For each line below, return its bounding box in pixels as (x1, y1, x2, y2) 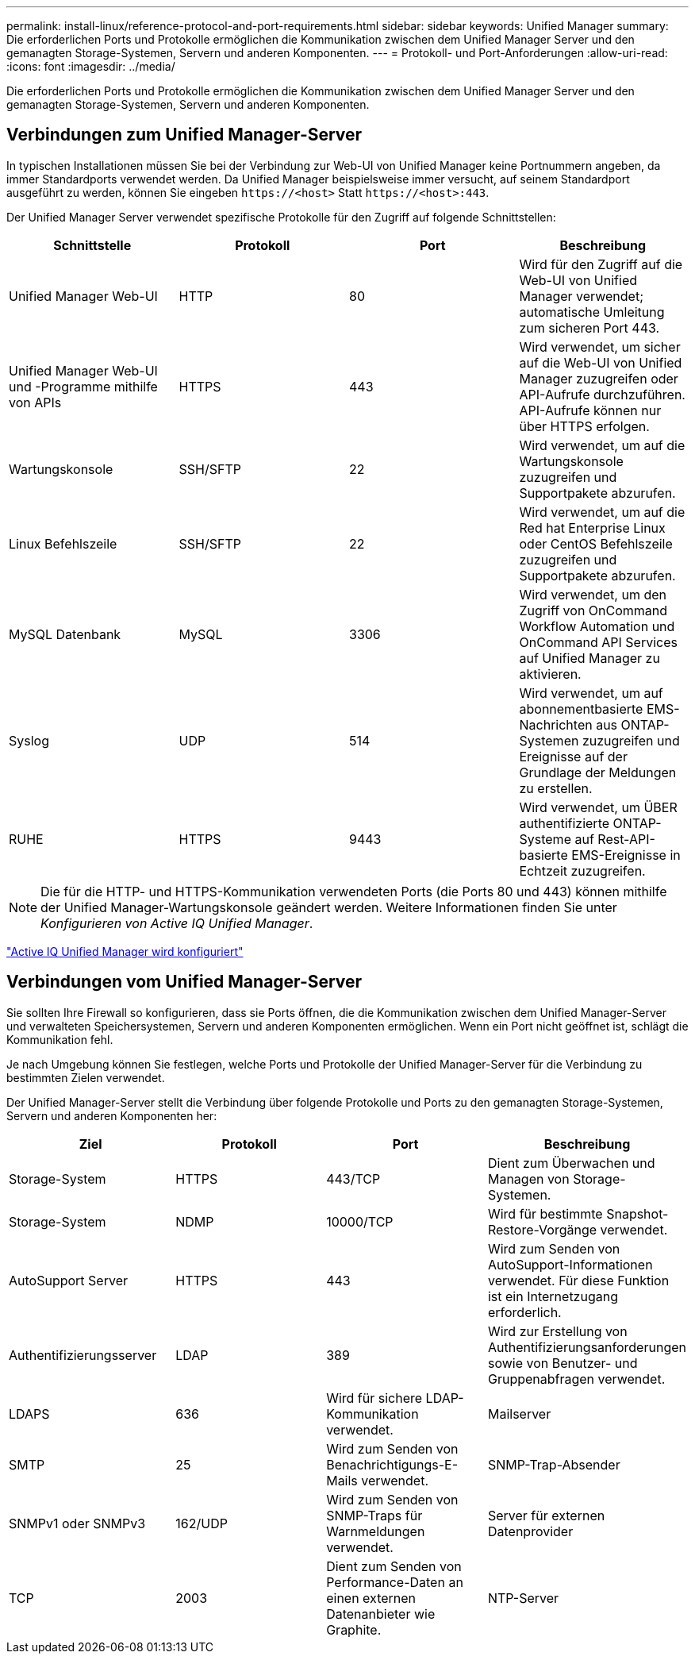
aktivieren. (519, 665, 582, 682)
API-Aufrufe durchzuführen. (519, 386, 685, 402)
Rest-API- (597, 830, 655, 847)
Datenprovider (487, 1523, 574, 1539)
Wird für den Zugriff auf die (519, 256, 683, 272)
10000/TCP (326, 1213, 394, 1230)
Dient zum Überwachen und (487, 1154, 655, 1171)
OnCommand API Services (519, 634, 678, 650)
